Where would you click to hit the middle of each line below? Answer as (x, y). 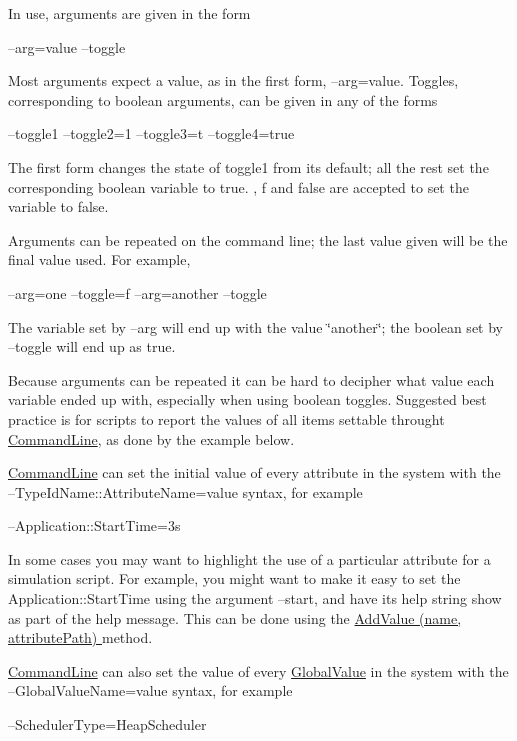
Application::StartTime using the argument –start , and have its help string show (255, 598)
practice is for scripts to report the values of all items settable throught (226, 418)
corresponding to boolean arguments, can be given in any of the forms (223, 99)
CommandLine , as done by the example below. (151, 438)
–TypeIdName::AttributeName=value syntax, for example (185, 491)
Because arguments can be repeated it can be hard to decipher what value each (251, 379)
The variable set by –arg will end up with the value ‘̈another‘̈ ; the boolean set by (255, 326)
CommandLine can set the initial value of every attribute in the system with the (254, 472)
